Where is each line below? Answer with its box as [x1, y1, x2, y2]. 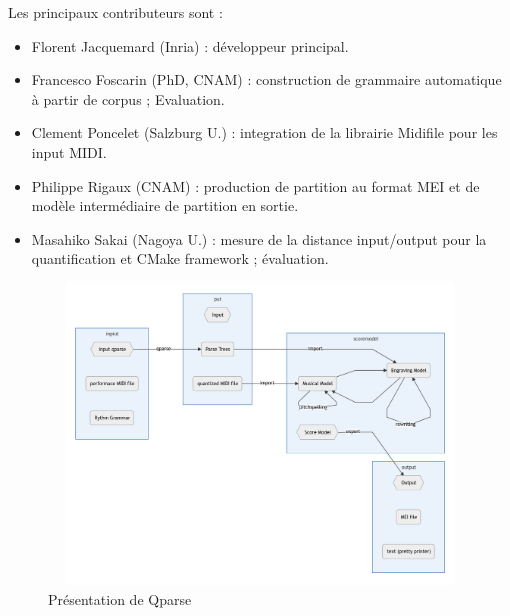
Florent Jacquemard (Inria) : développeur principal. [31, 35, 349, 56]
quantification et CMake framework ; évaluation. [31, 248, 329, 269]
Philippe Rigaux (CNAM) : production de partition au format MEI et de [31, 175, 480, 196]
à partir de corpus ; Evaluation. [31, 88, 225, 109]
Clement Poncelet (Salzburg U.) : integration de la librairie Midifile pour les [31, 122, 498, 143]
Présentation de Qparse [48, 588, 192, 609]
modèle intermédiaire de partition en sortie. [31, 195, 299, 216]
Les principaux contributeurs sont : [8, 2, 223, 22]
